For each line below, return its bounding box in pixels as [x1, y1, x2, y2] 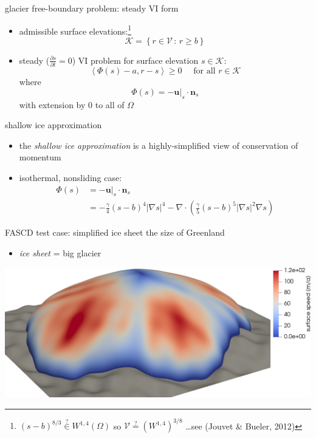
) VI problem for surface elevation [72, 53, 199, 66]
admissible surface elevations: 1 [19, 22, 132, 37]
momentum [19, 151, 61, 163]
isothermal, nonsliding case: [19, 171, 122, 183]
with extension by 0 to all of [19, 98, 125, 111]
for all [193, 67, 216, 76]
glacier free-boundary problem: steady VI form [5, 2, 179, 14]
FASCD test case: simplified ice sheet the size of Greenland [5, 226, 225, 239]
